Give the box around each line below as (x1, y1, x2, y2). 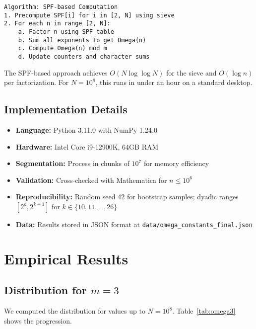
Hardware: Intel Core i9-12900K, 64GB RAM (15, 141, 159, 152)
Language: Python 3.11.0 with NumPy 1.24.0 (15, 124, 157, 135)
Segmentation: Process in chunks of (15, 158, 129, 168)
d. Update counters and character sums (18, 53, 150, 60)
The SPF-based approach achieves (4, 67, 108, 78)
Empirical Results (4, 248, 128, 268)
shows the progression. (4, 315, 72, 326)
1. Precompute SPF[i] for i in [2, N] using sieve (4, 11, 175, 19)
